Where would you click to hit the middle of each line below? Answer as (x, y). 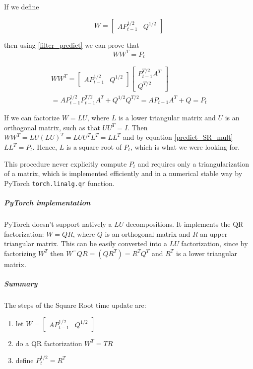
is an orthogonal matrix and (148, 233)
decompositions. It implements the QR (185, 224)
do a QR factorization (49, 343)
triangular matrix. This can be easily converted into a (86, 243)
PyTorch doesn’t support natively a (58, 224)
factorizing (20, 253)
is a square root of (94, 147)
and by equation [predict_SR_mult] (178, 137)
